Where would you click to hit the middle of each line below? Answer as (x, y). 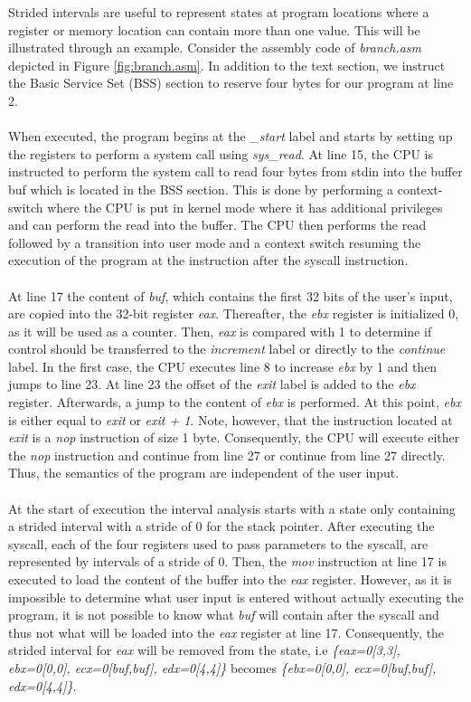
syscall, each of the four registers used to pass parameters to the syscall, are (218, 543)
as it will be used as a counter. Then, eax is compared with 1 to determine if (220, 331)
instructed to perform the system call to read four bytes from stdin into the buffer (235, 171)
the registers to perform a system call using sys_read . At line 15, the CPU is (221, 153)
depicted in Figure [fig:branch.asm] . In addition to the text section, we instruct (227, 65)
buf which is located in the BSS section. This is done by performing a (201, 189)
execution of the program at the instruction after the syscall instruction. (208, 260)
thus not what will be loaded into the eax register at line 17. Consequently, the (226, 632)
